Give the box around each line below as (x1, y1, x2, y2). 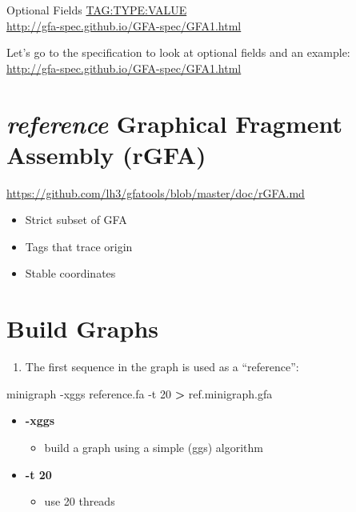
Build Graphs (6, 312, 159, 345)
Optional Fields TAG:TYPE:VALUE (6, 2, 187, 18)
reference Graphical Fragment (6, 106, 343, 140)
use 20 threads (44, 493, 115, 510)
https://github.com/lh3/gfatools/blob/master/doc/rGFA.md (6, 184, 305, 201)
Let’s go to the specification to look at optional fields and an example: (6, 44, 350, 61)
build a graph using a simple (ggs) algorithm (44, 438, 263, 455)
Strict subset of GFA (25, 211, 127, 228)
